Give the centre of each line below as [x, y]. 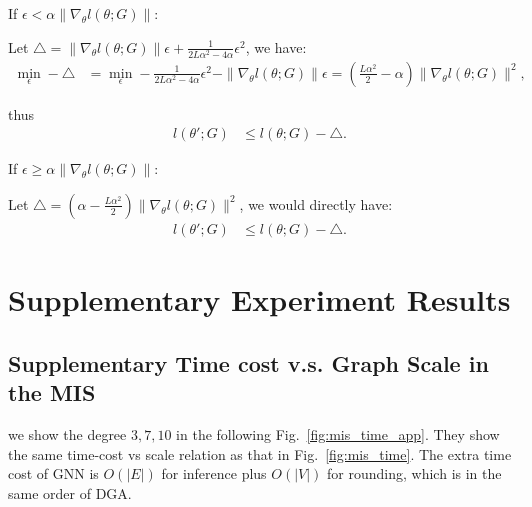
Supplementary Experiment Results [259, 299]
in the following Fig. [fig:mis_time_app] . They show [338, 433]
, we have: [276, 46]
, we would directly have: [316, 203]
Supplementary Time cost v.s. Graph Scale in [248, 362]
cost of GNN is [53, 473]
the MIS [52, 392]
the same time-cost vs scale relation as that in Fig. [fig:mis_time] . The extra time [260, 453]
